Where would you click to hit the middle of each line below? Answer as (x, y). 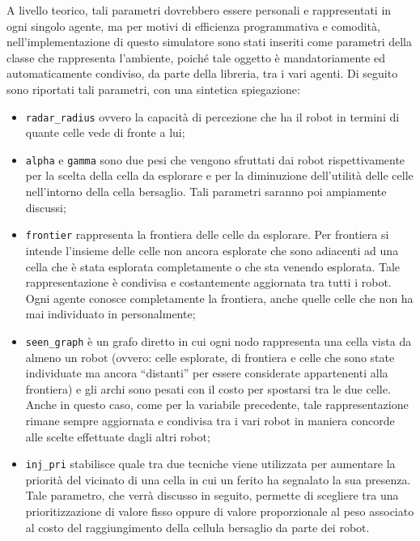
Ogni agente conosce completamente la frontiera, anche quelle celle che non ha (219, 298)
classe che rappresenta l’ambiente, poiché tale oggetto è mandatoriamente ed (196, 57)
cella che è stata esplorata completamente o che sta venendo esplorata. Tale (213, 266)
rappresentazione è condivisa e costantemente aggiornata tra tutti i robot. (208, 282)
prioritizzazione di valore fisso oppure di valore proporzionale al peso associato (220, 511)
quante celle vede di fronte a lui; (105, 132)
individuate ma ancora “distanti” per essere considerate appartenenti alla (207, 373)
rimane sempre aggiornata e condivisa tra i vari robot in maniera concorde (210, 420)
